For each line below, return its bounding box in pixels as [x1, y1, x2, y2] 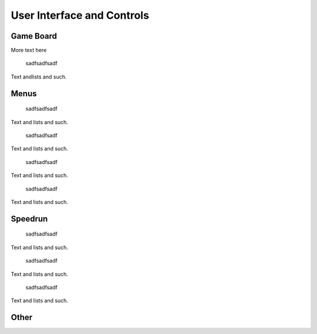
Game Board [11, 31, 58, 41]
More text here [11, 47, 47, 54]
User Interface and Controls [11, 9, 150, 22]
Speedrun [11, 214, 48, 224]
